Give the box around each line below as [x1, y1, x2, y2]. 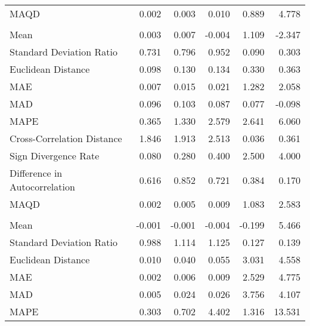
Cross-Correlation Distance [10, 131, 122, 145]
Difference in [10, 166, 63, 180]
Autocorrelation [10, 180, 75, 193]
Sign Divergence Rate [10, 149, 100, 162]
